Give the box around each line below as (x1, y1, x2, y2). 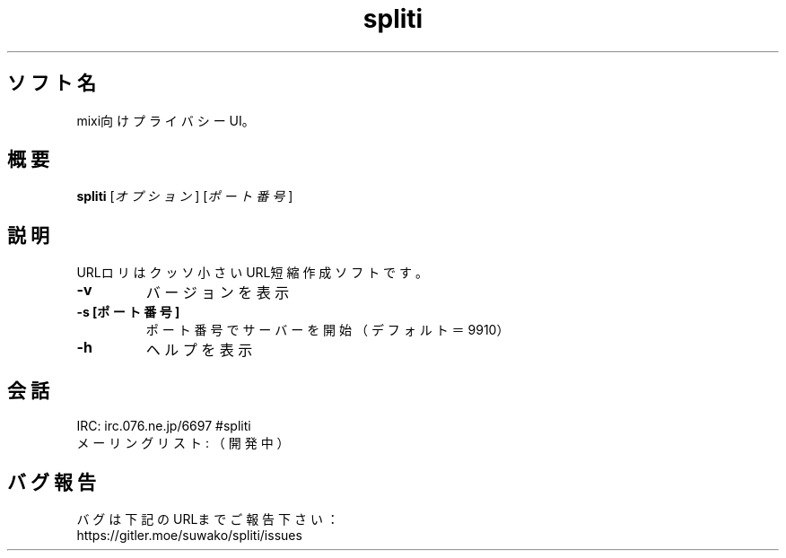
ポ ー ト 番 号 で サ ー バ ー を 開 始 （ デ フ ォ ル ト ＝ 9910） (145, 322, 510, 338)
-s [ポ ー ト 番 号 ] (76, 304, 180, 320)
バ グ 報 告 (7, 470, 96, 493)
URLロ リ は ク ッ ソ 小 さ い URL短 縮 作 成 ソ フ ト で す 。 (76, 265, 428, 281)
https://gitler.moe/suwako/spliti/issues (76, 527, 302, 543)
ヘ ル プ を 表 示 (145, 341, 253, 360)
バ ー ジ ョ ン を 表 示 (145, 283, 290, 302)
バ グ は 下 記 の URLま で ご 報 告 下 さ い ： (76, 510, 339, 527)
